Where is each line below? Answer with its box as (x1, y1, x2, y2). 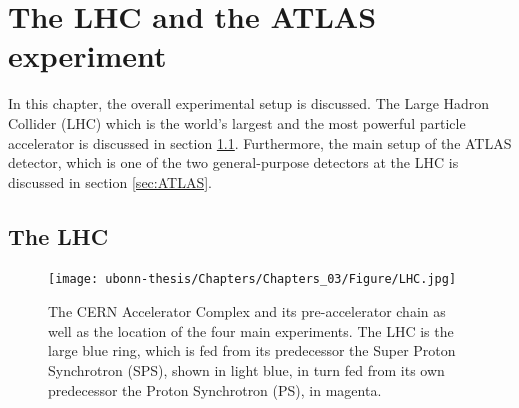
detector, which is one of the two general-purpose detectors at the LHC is (8, 152, 459, 173)
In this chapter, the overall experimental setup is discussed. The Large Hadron (8, 93, 490, 114)
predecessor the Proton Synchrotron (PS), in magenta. (48, 379, 382, 400)
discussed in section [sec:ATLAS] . (8, 171, 212, 192)
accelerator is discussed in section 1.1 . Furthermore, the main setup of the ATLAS (8, 132, 512, 153)
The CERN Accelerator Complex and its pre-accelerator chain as (48, 301, 446, 322)
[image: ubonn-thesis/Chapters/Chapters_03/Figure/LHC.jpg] (48, 272, 457, 287)
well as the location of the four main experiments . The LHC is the (48, 320, 454, 341)
